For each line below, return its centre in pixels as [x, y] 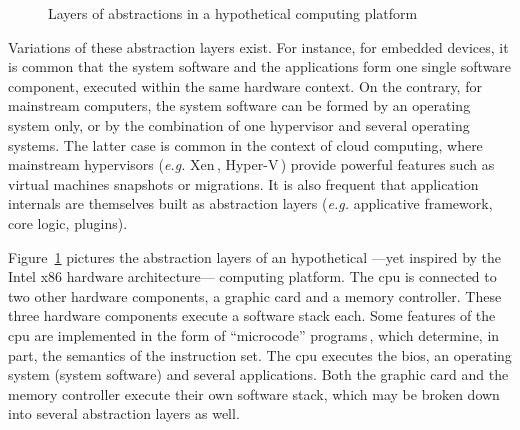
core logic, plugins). [68, 222]
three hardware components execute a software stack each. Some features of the [252, 315]
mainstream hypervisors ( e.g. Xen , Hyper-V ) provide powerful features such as [251, 164]
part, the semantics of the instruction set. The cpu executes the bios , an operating [260, 354]
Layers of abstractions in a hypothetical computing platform [233, 13]
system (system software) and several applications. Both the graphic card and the [258, 374]
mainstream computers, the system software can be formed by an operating [239, 105]
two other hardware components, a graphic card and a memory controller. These [255, 295]
